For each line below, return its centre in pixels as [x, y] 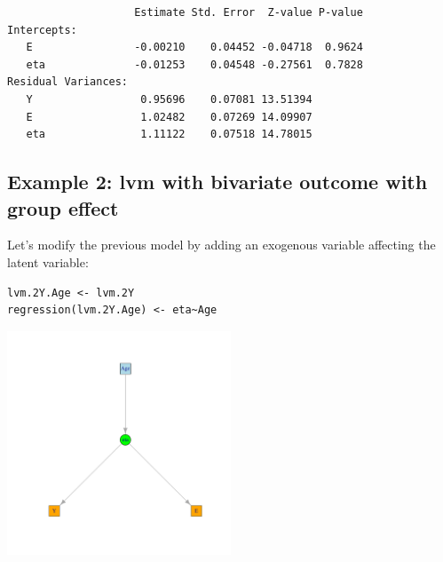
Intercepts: [42, 30]
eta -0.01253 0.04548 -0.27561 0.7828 [194, 64]
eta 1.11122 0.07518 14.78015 [169, 135]
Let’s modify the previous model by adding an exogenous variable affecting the [221, 245]
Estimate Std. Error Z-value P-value [249, 12]
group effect [63, 207]
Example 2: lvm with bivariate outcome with [218, 182]
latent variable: [48, 261]
